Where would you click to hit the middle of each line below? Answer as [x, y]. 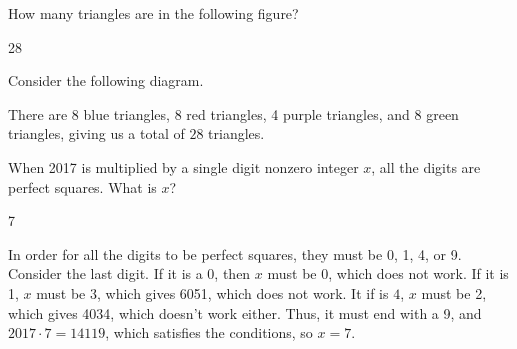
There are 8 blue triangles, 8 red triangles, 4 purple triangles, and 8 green [233, 113]
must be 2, [454, 292]
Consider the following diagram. [106, 80]
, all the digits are [426, 166]
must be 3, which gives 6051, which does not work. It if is [212, 292]
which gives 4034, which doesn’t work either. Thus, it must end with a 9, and [245, 312]
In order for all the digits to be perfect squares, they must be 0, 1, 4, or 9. [235, 253]
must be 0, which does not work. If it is [388, 273]
